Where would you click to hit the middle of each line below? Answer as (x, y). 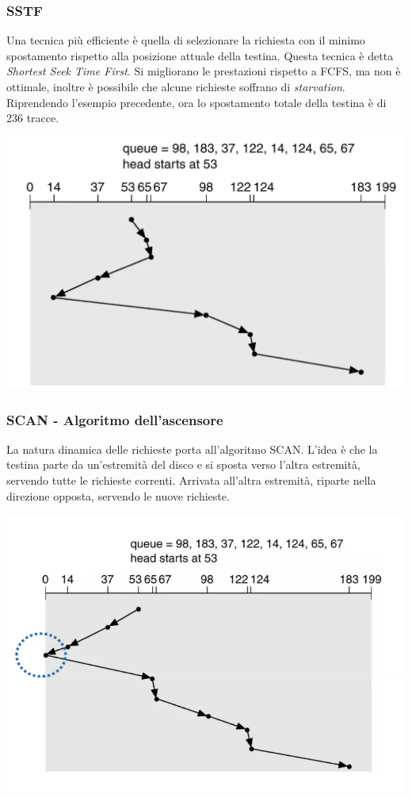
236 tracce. (33, 118)
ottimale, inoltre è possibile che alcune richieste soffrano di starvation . (176, 86)
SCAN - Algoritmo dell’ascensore (115, 419)
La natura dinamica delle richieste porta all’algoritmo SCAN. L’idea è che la (192, 449)
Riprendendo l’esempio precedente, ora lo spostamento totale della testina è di (196, 102)
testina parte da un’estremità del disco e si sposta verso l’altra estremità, (183, 464)
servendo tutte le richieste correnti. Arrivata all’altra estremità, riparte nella (191, 480)
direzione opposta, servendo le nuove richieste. (118, 495)
